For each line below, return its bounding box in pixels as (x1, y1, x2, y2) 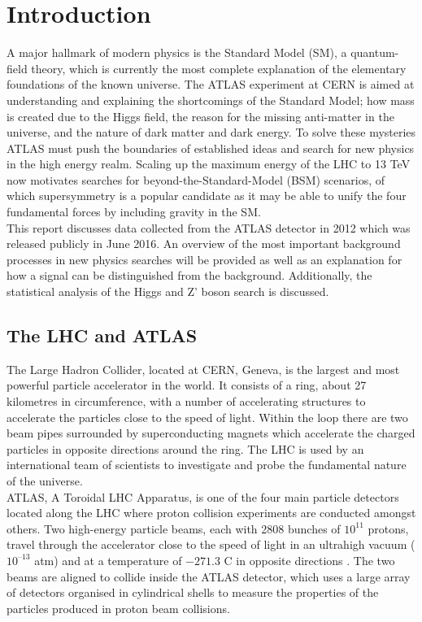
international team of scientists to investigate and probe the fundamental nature (7, 456, 407, 473)
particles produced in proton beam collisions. (7, 599, 230, 616)
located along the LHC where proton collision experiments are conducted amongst (7, 504, 416, 521)
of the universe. (7, 472, 83, 489)
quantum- (350, 44, 399, 61)
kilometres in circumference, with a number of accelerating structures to (7, 393, 366, 410)
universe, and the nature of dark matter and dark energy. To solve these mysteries (7, 124, 416, 141)
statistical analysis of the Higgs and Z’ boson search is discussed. (7, 283, 329, 300)
